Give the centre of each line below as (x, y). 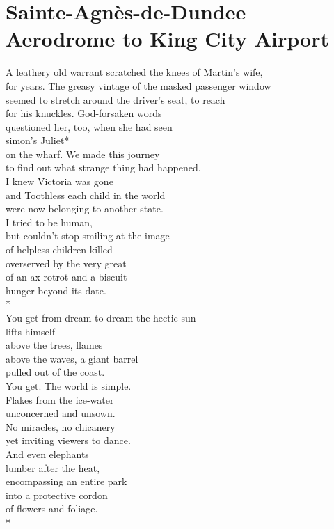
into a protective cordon (57, 495)
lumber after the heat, (53, 467)
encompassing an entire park (66, 481)
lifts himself (30, 331)
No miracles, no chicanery (61, 426)
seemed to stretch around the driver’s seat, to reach (116, 99)
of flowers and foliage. (52, 508)
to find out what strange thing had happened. (103, 167)
